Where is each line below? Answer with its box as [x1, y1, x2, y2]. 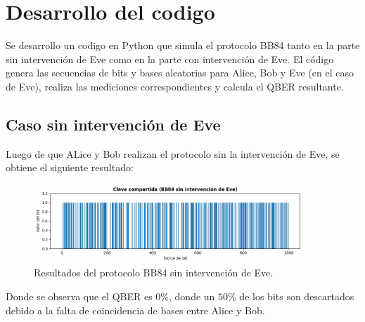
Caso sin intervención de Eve [6, 113, 221, 135]
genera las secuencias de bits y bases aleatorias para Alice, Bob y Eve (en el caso [6, 65, 354, 80]
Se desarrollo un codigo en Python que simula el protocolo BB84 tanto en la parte [6, 38, 360, 53]
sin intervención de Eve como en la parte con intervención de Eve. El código [6, 51, 334, 66]
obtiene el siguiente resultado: [6, 160, 134, 175]
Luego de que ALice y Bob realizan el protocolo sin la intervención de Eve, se [6, 146, 340, 161]
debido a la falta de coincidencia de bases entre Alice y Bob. [6, 302, 265, 317]
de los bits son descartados [239, 288, 354, 303]
